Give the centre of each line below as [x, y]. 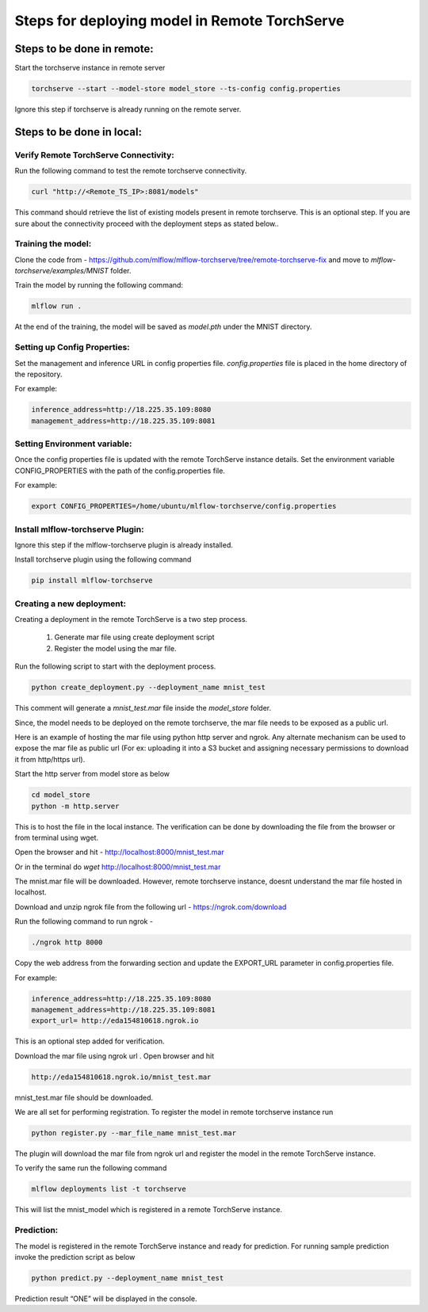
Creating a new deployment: [71, 604]
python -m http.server [75, 806]
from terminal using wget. [57, 837]
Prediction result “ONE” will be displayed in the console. [106, 1299]
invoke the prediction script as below [75, 1257]
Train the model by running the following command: [99, 285]
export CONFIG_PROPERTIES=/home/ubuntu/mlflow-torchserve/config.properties [184, 506]
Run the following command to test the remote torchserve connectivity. [131, 171]
